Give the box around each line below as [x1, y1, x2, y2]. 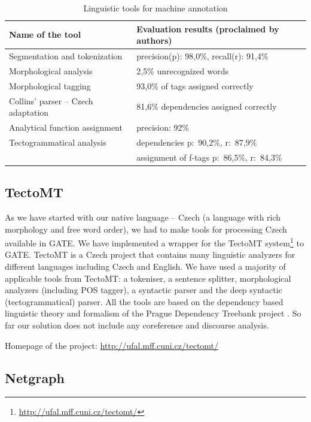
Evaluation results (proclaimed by [136, 22, 279, 35]
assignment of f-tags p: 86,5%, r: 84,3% [136, 150, 282, 163]
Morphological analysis [9, 64, 93, 77]
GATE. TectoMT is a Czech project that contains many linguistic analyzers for [5, 248, 295, 261]
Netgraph [5, 368, 65, 387]
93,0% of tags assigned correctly [136, 79, 254, 92]
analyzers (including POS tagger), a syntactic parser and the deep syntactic [5, 284, 282, 296]
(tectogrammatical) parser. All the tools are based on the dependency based [5, 295, 283, 308]
